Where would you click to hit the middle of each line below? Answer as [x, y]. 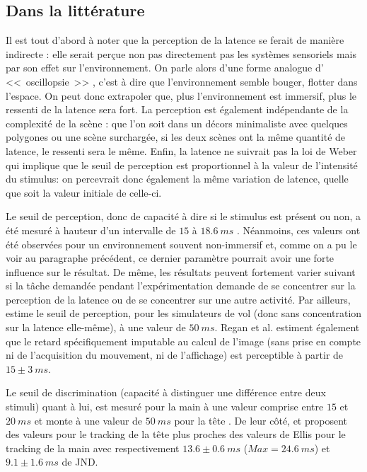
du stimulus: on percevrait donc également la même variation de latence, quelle [177, 179]
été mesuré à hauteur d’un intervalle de [91, 230]
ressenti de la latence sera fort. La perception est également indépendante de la [177, 109]
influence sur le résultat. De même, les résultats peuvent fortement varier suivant [181, 271]
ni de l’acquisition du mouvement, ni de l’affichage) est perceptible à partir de [175, 355]
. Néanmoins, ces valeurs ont [299, 230]
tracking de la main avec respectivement [93, 448]
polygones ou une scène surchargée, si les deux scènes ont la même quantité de [176, 137]
